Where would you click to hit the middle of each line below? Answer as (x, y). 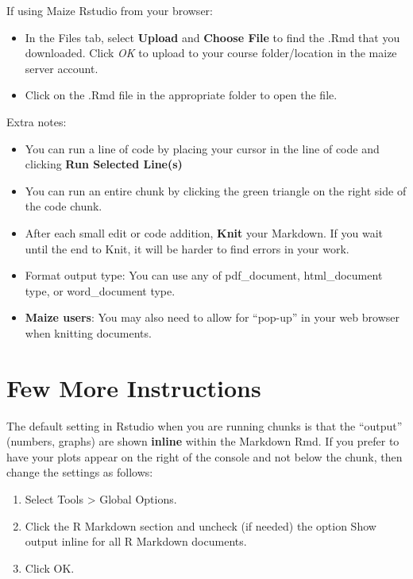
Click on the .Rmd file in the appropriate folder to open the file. (181, 95)
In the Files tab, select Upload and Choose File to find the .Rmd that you (212, 37)
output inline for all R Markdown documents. (136, 541)
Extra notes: (37, 121)
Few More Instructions (134, 387)
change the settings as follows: (80, 472)
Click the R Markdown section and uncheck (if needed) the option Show (201, 525)
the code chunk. (64, 206)
